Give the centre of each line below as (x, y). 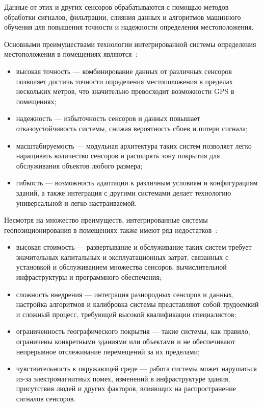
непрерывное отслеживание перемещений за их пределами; (108, 351)
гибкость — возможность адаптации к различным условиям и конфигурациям (137, 183)
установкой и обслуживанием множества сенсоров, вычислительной (121, 267)
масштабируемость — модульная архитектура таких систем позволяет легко (134, 145)
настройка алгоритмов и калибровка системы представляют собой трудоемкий (137, 304)
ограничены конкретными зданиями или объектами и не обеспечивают (126, 341)
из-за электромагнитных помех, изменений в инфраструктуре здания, (123, 378)
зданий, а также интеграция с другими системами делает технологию (124, 192)
